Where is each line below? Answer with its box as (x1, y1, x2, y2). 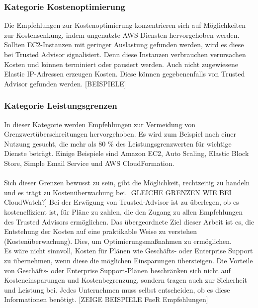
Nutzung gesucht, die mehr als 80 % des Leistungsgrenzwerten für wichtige (4, 138, 232, 149)
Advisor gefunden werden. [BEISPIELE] (4, 78, 126, 88)
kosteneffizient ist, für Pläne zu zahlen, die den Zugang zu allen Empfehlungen (4, 206, 243, 217)
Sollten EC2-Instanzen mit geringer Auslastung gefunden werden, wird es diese (4, 39, 244, 50)
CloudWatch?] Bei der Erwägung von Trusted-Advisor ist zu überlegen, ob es (4, 197, 239, 207)
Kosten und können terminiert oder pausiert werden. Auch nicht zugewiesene (4, 59, 238, 69)
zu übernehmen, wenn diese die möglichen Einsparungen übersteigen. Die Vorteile (4, 255, 253, 265)
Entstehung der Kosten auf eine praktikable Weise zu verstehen (4, 226, 197, 236)
